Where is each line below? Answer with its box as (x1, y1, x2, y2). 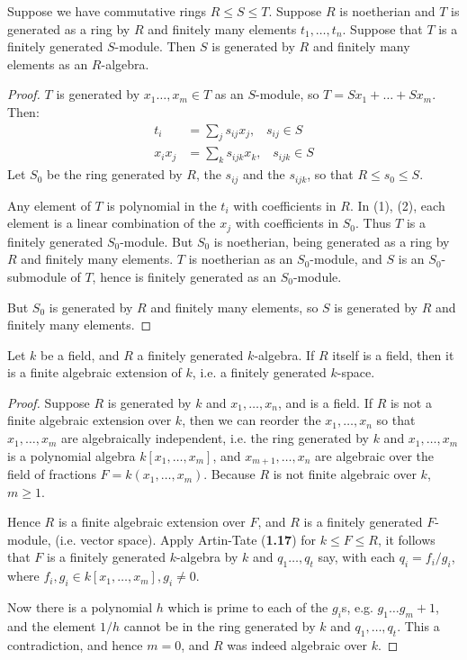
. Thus (355, 213, 391, 232)
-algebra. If (254, 345, 315, 364)
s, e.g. (341, 598, 373, 617)
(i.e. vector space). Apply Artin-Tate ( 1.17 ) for (55, 529, 317, 548)
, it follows (377, 529, 436, 548)
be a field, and (40, 345, 120, 364)
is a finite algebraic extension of (7, 363, 182, 382)
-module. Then (114, 37, 196, 56)
